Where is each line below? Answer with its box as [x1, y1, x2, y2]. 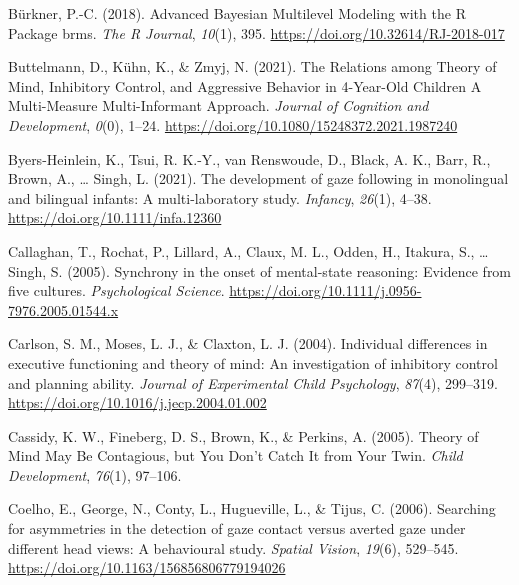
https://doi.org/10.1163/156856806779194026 [8, 557, 286, 578]
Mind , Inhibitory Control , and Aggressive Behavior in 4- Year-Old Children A [8, 75, 482, 96]
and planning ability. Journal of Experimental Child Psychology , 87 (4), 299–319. [8, 372, 498, 393]
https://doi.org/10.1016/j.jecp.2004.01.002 [8, 392, 267, 413]
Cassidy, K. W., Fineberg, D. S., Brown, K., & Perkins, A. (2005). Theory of [8, 425, 479, 446]
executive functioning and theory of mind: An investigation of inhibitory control [8, 352, 498, 373]
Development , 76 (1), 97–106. [8, 464, 182, 485]
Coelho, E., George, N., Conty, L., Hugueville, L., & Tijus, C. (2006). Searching [8, 498, 496, 519]
